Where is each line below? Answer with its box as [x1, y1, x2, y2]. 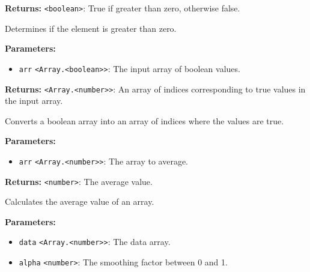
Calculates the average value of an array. [5, 195, 154, 208]
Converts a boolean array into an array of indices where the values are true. [5, 114, 284, 127]
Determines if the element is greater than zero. [5, 22, 177, 34]
